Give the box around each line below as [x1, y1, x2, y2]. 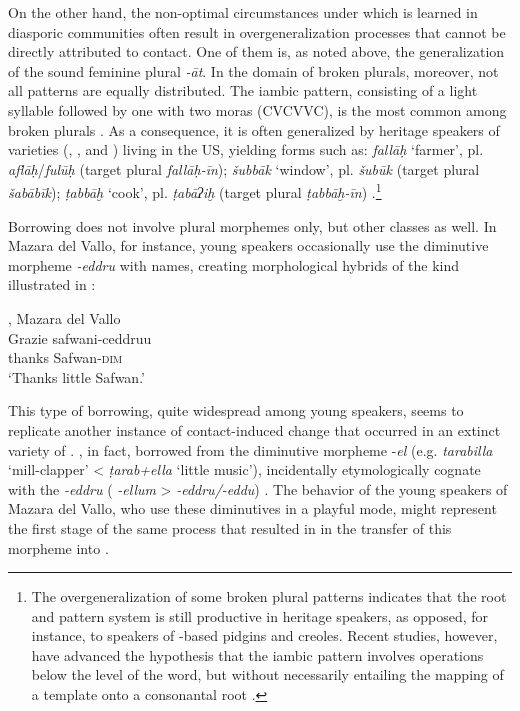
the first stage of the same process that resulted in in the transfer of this [8, 517, 452, 538]
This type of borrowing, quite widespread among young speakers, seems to [8, 400, 464, 421]
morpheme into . [8, 537, 109, 558]
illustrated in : [8, 274, 96, 295]
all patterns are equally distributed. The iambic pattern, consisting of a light [8, 80, 478, 101]
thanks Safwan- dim [8, 347, 123, 368]
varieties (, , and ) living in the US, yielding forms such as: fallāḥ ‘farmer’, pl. [8, 139, 484, 160]
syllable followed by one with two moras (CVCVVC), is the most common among [8, 99, 507, 120]
